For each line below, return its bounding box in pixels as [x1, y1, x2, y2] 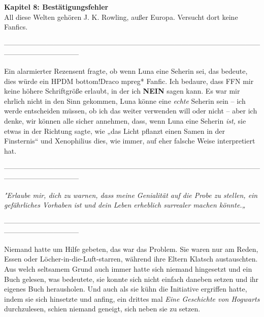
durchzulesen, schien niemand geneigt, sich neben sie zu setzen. [4, 303, 201, 314]
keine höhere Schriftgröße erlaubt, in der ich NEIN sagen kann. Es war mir [4, 85, 240, 96]
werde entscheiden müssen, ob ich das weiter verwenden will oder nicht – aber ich [4, 105, 257, 116]
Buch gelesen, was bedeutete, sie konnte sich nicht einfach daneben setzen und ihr [4, 273, 259, 284]
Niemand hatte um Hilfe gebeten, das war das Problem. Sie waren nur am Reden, [4, 243, 258, 254]
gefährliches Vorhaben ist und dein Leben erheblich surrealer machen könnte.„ [4, 199, 246, 210]
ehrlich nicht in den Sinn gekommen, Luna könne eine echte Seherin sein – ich [4, 95, 246, 106]
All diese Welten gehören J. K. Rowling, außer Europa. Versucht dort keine [4, 11, 238, 22]
